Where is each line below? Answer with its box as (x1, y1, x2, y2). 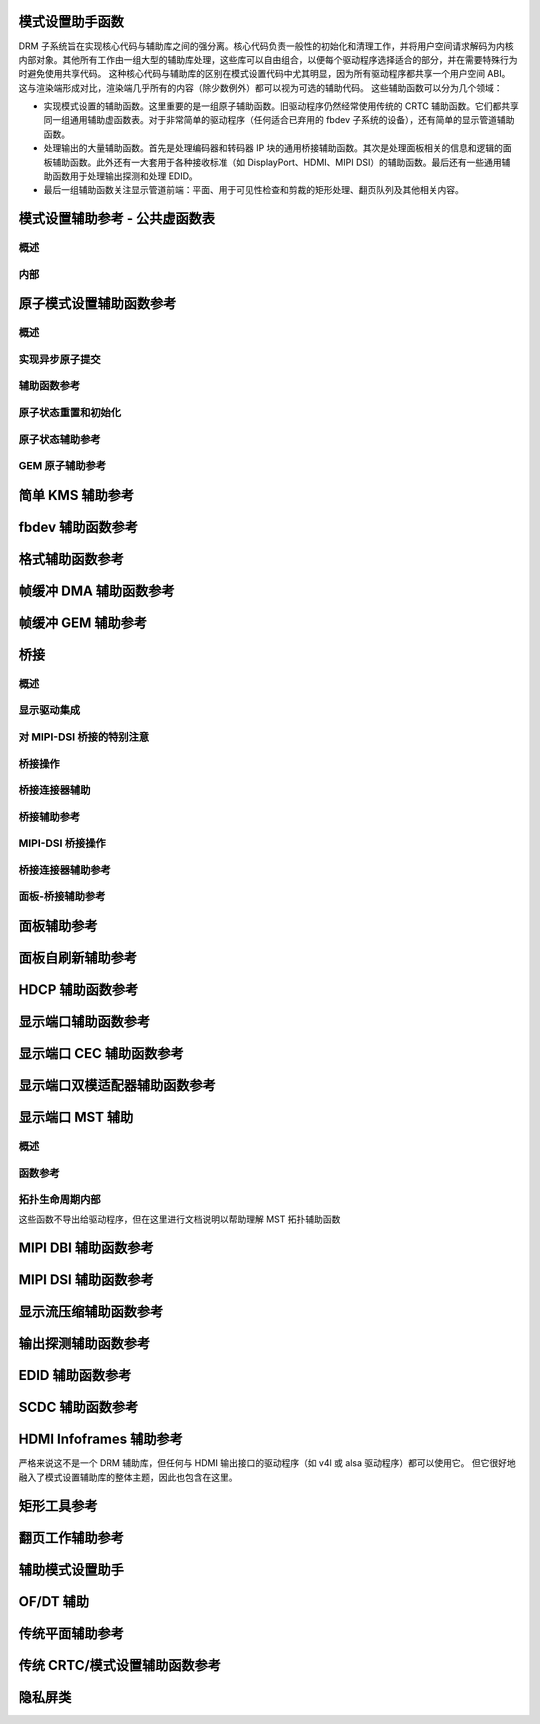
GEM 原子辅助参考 (18, 459, 107, 473)
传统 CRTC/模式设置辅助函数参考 (18, 1656, 222, 1674)
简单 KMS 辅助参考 (18, 486, 135, 504)
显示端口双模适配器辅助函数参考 (18, 1077, 216, 1094)
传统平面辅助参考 (18, 1625, 124, 1642)
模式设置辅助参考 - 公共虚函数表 (18, 210, 215, 227)
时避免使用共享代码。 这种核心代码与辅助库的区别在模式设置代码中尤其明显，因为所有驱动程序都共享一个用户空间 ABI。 (18, 68, 511, 80)
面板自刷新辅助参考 (18, 949, 137, 966)
